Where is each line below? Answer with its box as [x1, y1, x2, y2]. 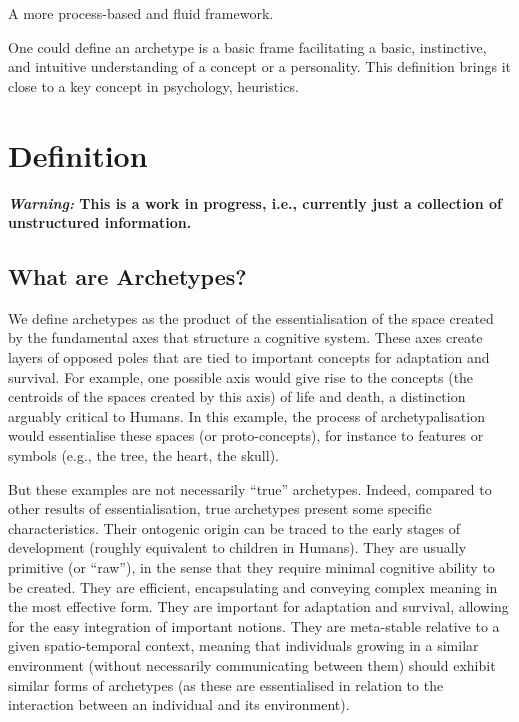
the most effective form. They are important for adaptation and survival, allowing [8, 596, 509, 617]
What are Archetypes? [8, 261, 247, 292]
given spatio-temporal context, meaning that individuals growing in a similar [8, 635, 479, 656]
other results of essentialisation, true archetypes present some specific [8, 498, 432, 519]
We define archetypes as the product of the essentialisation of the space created [8, 307, 494, 328]
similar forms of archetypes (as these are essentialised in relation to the [8, 674, 444, 695]
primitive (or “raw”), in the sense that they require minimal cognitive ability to [8, 557, 495, 578]
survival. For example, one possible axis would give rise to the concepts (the [8, 366, 474, 387]
